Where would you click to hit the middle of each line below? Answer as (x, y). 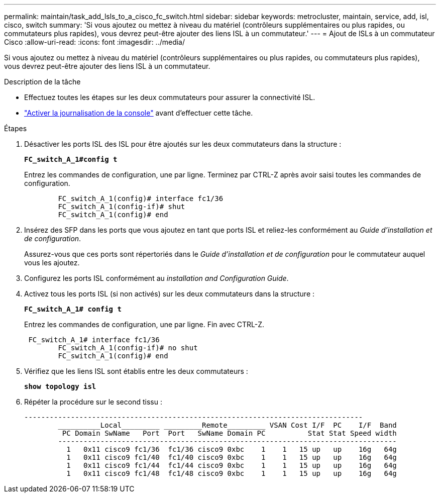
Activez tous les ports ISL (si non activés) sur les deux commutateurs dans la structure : (170, 294)
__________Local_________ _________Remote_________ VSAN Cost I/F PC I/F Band (227, 425)
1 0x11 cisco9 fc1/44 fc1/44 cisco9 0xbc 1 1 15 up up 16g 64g (232, 465)
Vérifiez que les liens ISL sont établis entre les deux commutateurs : (136, 371)
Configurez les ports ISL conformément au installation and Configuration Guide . (156, 278)
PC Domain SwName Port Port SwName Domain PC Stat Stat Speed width (229, 433)
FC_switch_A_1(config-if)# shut (122, 207)
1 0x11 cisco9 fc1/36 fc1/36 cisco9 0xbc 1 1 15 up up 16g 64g (232, 449)
